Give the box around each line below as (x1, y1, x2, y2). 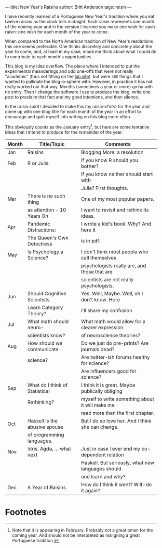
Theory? (27, 310, 47, 317)
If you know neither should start (81, 171, 153, 177)
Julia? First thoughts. (81, 184, 129, 191)
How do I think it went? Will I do (81, 481, 152, 488)
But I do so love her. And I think (81, 417, 152, 424)
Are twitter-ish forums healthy (81, 354, 150, 360)
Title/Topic (39, 141, 65, 147)
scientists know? (27, 332, 65, 338)
